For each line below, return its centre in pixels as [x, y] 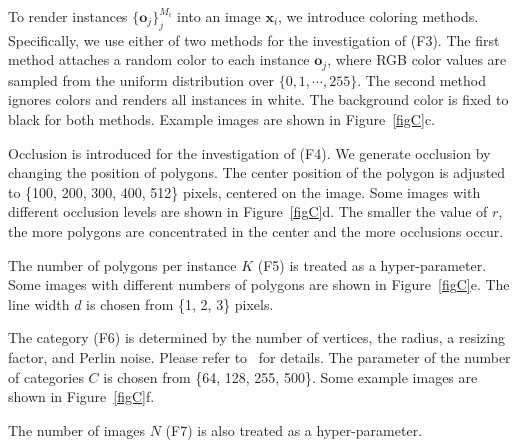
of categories [46, 376]
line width [39, 303]
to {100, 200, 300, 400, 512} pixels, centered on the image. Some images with [244, 191]
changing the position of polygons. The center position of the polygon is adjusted [257, 172]
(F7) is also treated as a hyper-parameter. [294, 429]
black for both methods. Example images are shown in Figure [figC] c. [221, 119]
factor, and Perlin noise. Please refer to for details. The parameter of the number [259, 356]
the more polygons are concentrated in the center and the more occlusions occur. [256, 231]
